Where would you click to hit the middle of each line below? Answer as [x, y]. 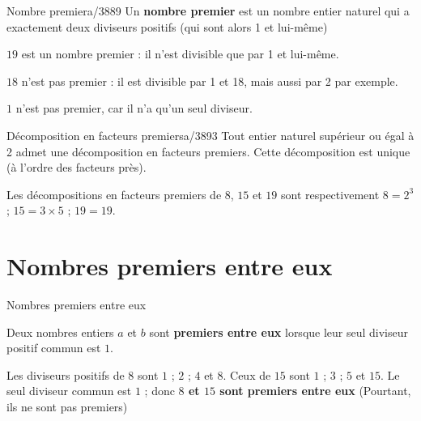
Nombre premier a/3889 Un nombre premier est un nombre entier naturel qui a [208, 11]
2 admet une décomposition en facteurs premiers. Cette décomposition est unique [208, 151]
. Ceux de [247, 374]
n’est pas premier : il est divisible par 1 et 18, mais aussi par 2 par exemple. [210, 81]
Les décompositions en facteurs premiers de [114, 194]
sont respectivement [330, 194]
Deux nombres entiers [60, 332]
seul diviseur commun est [69, 391]
